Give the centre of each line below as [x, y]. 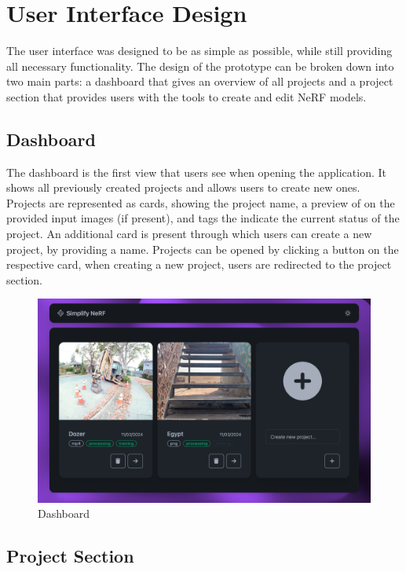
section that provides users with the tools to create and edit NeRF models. [187, 96]
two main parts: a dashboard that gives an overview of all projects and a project [200, 81]
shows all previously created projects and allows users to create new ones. [183, 187]
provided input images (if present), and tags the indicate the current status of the [203, 218]
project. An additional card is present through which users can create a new [189, 234]
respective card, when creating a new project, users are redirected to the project [199, 264]
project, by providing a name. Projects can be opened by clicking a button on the [203, 249]
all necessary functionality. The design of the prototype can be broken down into [200, 66]
